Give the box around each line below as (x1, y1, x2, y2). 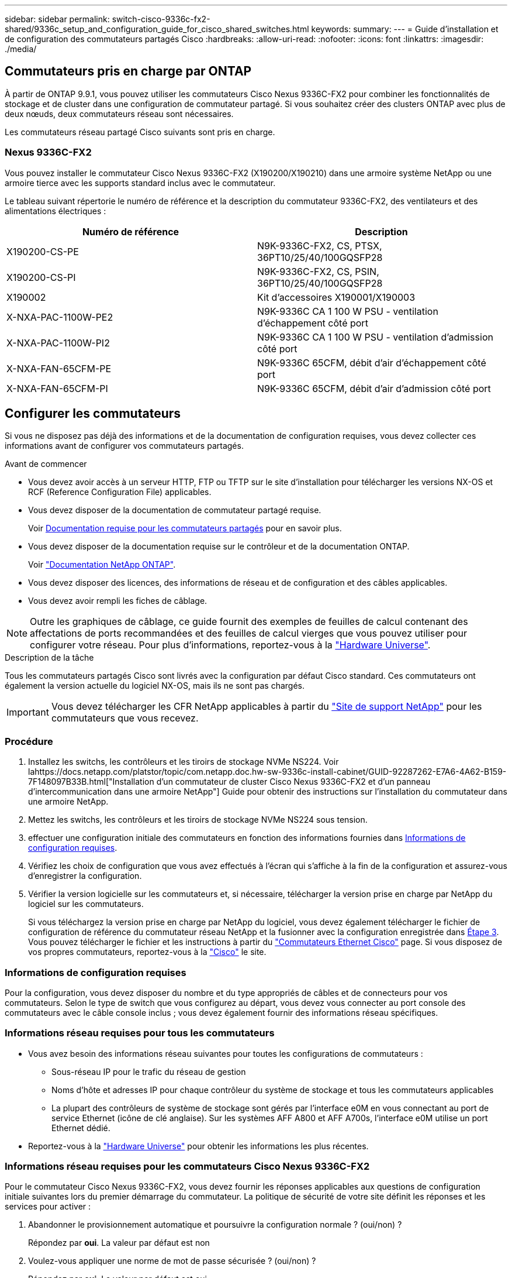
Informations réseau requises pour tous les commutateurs (5, 1027, 275, 1039)
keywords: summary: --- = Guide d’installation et (311, 24, 499, 34)
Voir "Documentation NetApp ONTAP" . (28, 559, 176, 570)
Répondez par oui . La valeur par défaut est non (28, 1238, 210, 1248)
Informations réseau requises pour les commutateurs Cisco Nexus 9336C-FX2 (5, 1160, 370, 1173)
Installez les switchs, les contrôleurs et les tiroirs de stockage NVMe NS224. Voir (28, 757, 339, 767)
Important (6, 706, 49, 719)
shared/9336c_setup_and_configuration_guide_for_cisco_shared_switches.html (5, 24, 309, 34)
